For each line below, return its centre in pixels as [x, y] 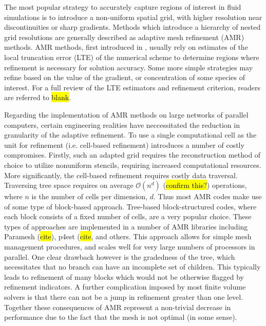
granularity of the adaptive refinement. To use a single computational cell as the [130, 135]
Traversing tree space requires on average [69, 185]
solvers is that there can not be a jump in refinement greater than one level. [124, 297]
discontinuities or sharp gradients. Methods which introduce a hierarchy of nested [132, 27]
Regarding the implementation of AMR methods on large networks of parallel [126, 114]
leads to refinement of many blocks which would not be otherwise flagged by [124, 276]
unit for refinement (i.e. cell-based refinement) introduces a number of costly [124, 145]
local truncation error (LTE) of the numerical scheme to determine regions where [132, 57]
